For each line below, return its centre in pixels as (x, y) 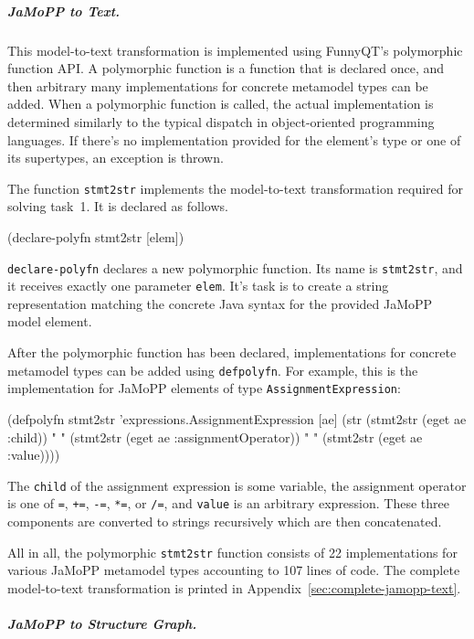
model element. (50, 321)
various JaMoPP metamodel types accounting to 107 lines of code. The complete (234, 570)
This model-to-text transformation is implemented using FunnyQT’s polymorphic (235, 50)
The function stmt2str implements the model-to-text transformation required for (236, 188)
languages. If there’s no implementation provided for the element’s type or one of (234, 139)
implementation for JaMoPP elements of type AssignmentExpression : (204, 388)
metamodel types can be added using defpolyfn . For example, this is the (213, 370)
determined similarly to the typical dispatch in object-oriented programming (221, 121)
